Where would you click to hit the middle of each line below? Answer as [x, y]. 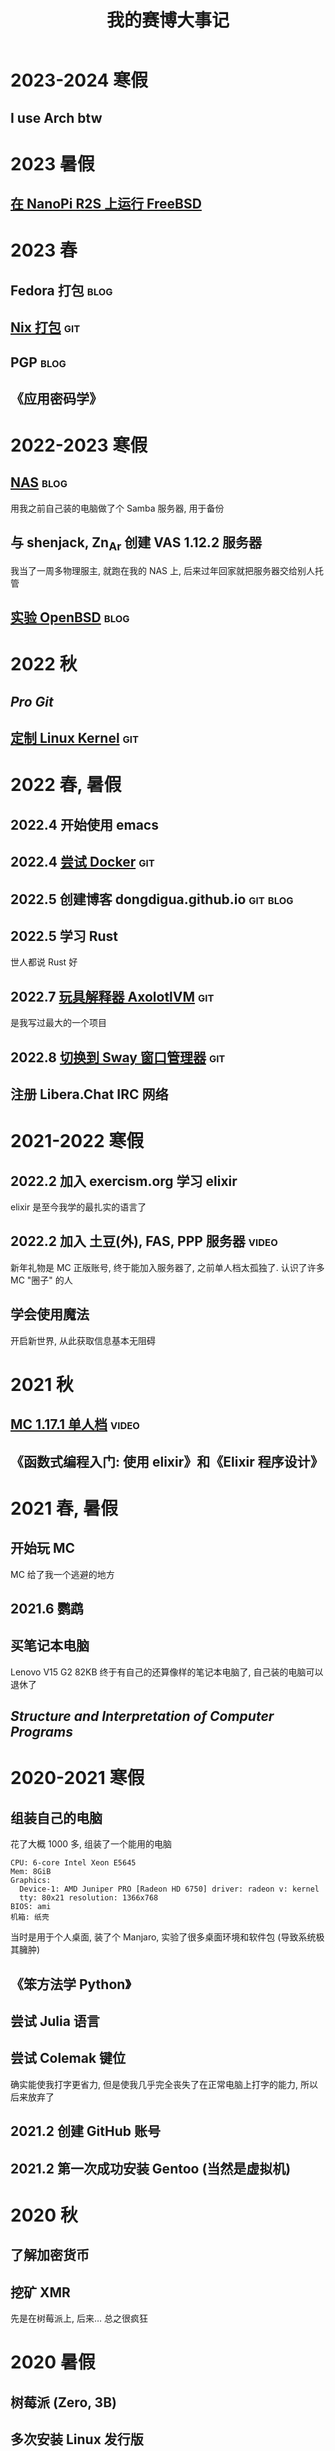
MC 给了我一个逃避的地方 [62, 1574]
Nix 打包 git [45, 327]
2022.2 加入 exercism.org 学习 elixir [124, 1181]
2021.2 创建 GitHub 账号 [86, 2131]
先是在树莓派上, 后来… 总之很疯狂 [79, 2318]
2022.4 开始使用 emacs [84, 824]
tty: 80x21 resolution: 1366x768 [89, 1898]
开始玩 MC [43, 1548]
